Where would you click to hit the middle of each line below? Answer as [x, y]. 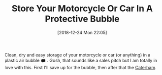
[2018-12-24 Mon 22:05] [82, 32]
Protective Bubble [82, 19]
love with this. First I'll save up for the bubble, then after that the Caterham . [81, 67]
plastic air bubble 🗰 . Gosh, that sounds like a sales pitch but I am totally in [81, 60]
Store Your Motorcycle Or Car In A [82, 9]
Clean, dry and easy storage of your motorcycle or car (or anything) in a [78, 55]
